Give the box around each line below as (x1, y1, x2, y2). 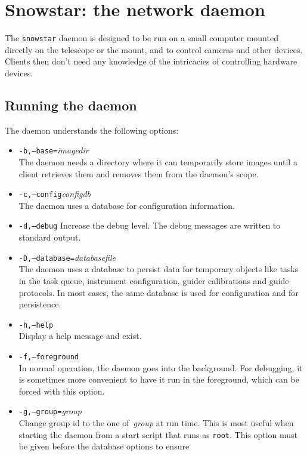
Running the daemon (5, 95, 137, 114)
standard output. (18, 231, 81, 244)
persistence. (18, 298, 61, 310)
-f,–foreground (18, 352, 79, 361)
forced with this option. (18, 384, 105, 397)
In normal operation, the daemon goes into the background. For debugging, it (18, 361, 303, 374)
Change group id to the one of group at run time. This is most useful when (18, 417, 294, 429)
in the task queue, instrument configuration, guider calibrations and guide (18, 274, 289, 286)
